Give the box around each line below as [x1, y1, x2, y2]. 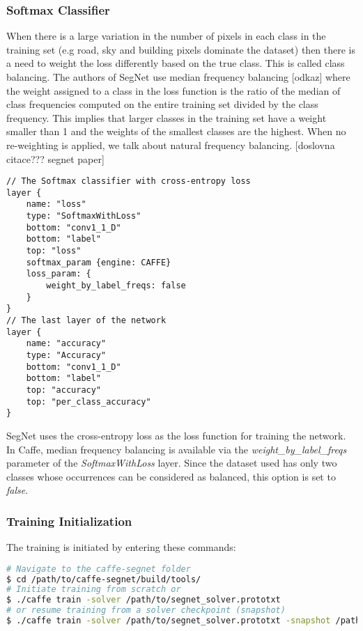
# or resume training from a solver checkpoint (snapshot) [6, 605, 286, 616]
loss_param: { [26, 269, 91, 279]
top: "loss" [26, 246, 82, 256]
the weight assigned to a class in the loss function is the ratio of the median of [6, 83, 341, 98]
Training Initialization [6, 512, 132, 529]
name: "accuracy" [26, 338, 107, 349]
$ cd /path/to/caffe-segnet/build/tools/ [6, 574, 201, 584]
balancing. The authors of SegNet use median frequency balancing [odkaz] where [6, 70, 350, 84]
